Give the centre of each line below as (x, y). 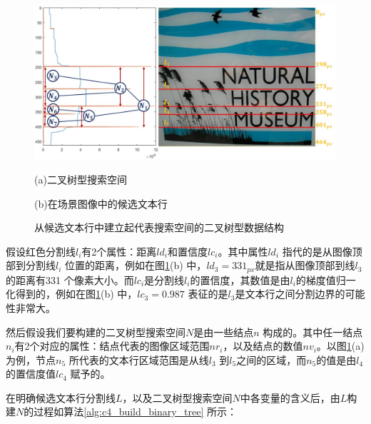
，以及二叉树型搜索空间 (177, 397)
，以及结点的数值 (263, 346)
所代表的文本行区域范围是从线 (139, 359)
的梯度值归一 (326, 279)
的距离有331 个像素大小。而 (70, 279)
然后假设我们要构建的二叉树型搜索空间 (96, 332)
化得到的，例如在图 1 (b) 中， (72, 294)
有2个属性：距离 (119, 251)
